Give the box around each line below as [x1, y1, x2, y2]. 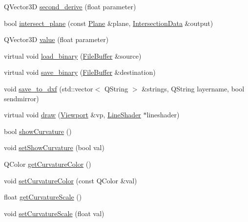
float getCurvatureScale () [4, 192, 82, 202]
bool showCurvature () [4, 126, 72, 136]
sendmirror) [4, 93, 39, 103]
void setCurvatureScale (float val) [4, 208, 104, 218]
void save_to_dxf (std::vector [4, 83, 93, 93]
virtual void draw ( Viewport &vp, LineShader [4, 110, 141, 120]
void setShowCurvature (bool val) [4, 142, 104, 153]
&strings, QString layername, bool [142, 83, 245, 93]
